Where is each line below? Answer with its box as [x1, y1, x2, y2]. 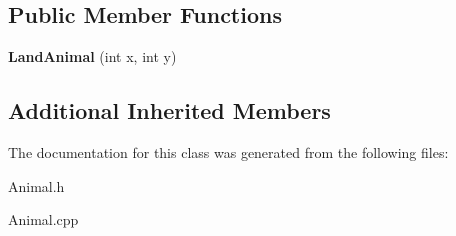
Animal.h [8, 175, 65, 196]
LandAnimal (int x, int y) [8, 46, 177, 67]
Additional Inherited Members [8, 95, 331, 126]
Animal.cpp [8, 209, 79, 230]
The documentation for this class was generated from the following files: [8, 142, 449, 162]
